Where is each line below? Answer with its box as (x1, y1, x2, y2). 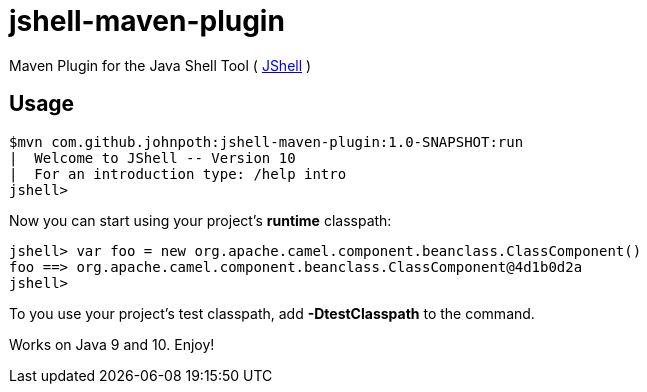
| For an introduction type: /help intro (9, 165, 347, 182)
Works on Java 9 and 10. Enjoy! (9, 335, 215, 353)
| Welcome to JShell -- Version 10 (9, 149, 296, 166)
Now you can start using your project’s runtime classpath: (9, 211, 392, 229)
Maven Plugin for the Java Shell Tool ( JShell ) (9, 56, 312, 74)
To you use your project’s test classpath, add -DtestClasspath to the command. (9, 304, 535, 322)
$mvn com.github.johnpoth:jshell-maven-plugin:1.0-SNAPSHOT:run (9, 133, 524, 150)
